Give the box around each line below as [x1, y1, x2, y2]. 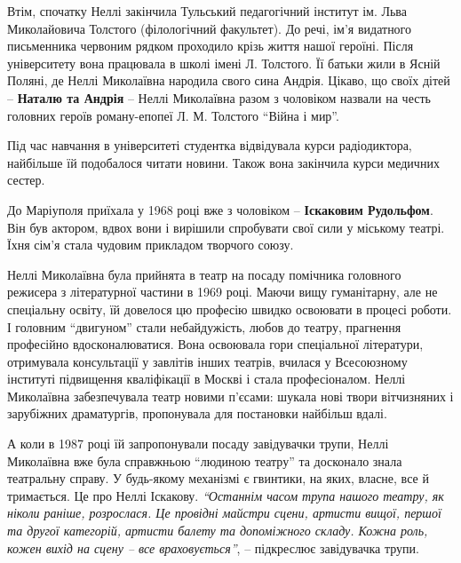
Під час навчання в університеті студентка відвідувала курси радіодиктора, [7, 136, 412, 155]
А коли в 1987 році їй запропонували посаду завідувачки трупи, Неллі [7, 434, 389, 453]
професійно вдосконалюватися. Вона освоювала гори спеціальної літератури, [7, 335, 424, 353]
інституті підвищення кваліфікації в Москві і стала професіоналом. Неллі [7, 369, 406, 388]
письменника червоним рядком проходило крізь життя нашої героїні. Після [7, 36, 414, 55]
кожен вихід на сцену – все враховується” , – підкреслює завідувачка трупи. [7, 538, 419, 557]
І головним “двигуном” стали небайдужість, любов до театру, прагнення [7, 317, 401, 336]
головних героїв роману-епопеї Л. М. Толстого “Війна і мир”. [7, 106, 339, 124]
